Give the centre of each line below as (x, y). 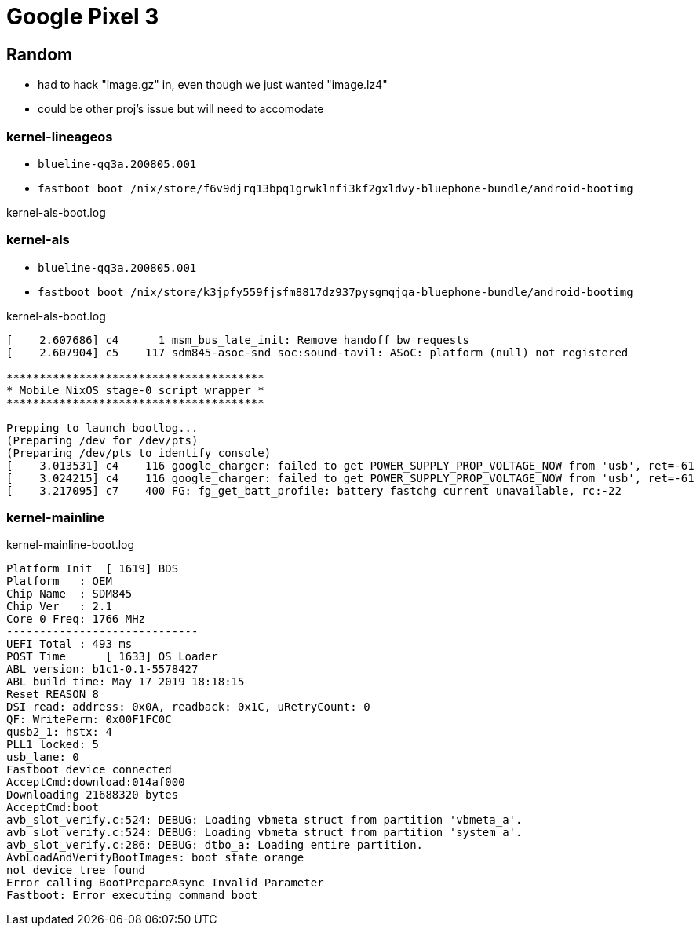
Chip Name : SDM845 (69, 594)
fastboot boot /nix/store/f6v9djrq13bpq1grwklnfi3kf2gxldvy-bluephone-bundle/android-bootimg (335, 188)
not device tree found (76, 870)
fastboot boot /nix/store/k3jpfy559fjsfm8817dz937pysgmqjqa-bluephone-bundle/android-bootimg (335, 292)
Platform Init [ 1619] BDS (93, 569)
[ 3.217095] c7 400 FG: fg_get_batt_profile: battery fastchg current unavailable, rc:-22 (314, 490)
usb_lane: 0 (43, 757)
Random (40, 54)
